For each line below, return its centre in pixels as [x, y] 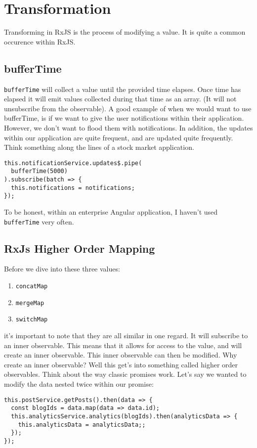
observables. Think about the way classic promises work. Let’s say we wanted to [125, 374]
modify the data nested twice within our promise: [79, 384]
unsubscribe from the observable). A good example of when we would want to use [128, 108]
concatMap [32, 287]
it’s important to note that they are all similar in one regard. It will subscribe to [126, 336]
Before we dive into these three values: [62, 269]
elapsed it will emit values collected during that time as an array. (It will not [120, 99]
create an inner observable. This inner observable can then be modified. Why [121, 355]
